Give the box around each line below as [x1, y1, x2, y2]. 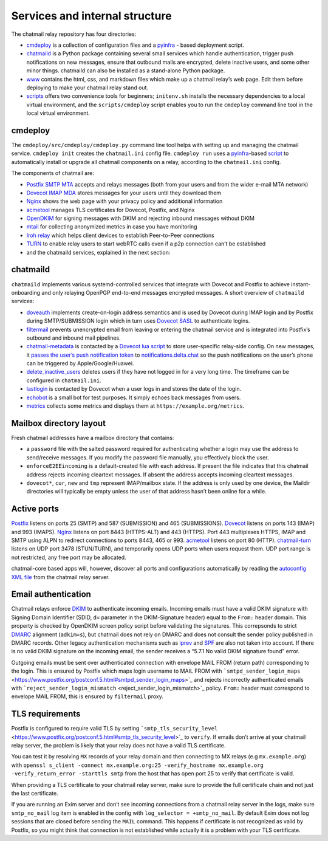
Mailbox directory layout [11, 418, 106, 428]
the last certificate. [11, 789, 58, 797]
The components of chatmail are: [11, 170, 94, 177]
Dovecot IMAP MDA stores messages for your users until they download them [26, 189, 222, 196]
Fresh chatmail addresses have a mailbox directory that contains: [11, 434, 174, 441]
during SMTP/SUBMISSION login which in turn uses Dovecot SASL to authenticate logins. [26, 317, 250, 324]
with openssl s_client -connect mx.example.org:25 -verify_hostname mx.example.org [11, 761, 264, 769]
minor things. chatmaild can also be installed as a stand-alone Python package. [26, 67, 225, 74]
